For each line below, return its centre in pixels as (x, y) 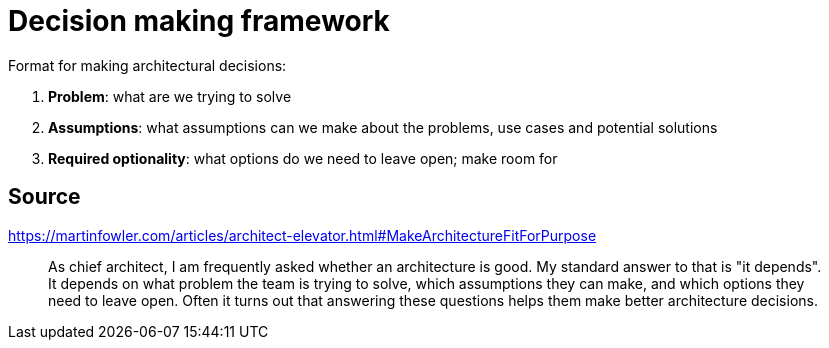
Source (44, 197)
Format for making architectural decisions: (147, 65)
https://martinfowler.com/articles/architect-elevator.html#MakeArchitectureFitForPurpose (302, 235)
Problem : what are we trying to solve (170, 96)
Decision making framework (199, 21)
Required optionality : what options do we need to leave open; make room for (303, 158)
